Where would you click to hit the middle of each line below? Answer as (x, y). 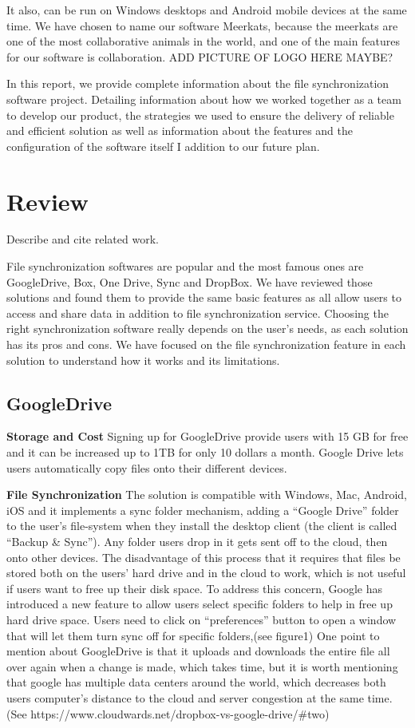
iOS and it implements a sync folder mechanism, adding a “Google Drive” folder (203, 510)
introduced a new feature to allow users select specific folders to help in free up (200, 604)
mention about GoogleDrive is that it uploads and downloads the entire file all (198, 651)
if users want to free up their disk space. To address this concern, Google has (195, 588)
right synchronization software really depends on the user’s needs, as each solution (207, 328)
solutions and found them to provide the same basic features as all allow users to (204, 297)
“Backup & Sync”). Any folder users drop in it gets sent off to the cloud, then (197, 541)
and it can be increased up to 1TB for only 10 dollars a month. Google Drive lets (205, 452)
